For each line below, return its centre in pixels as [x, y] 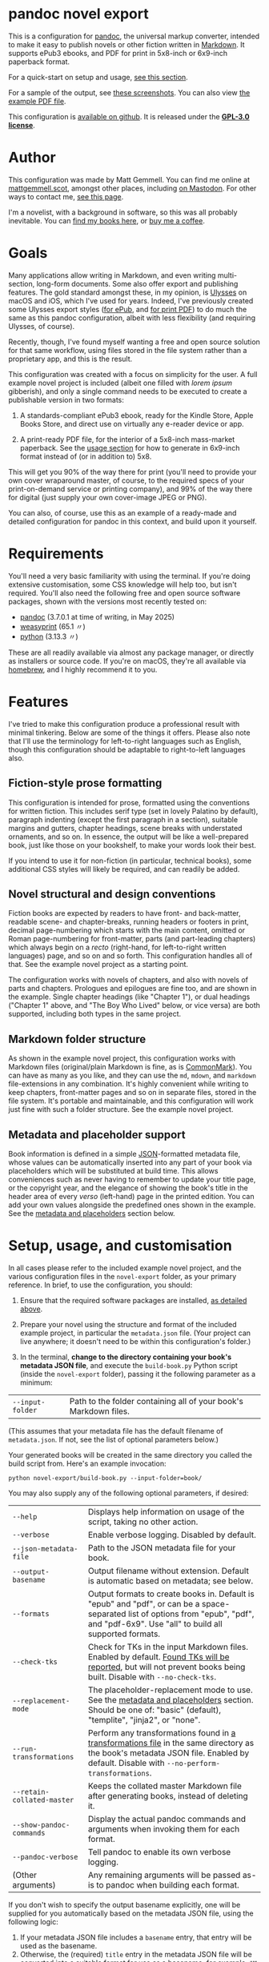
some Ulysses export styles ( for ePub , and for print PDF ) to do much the [128, 309]
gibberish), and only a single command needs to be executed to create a [128, 391]
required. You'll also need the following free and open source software [124, 592]
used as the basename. [58, 1945]
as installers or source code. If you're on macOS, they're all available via [127, 660]
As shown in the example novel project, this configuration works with [122, 1058]
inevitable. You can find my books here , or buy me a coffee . [107, 220]
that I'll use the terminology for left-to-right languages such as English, [125, 740]
